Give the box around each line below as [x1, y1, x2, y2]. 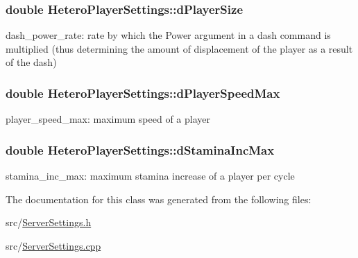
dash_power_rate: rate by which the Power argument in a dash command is [6, 28, 331, 42]
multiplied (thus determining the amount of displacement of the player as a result [6, 41, 353, 55]
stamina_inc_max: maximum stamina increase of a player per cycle [6, 169, 295, 183]
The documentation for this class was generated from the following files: [6, 191, 312, 206]
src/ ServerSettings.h [6, 215, 92, 230]
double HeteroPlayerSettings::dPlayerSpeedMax [6, 84, 280, 101]
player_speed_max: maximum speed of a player [6, 112, 210, 126]
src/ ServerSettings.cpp [6, 238, 101, 252]
